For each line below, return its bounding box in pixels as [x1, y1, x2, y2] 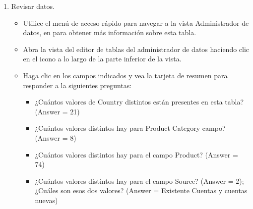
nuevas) [35, 195, 58, 205]
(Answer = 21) [35, 106, 80, 116]
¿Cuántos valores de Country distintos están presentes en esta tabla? [35, 97, 244, 107]
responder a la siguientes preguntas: [23, 80, 132, 90]
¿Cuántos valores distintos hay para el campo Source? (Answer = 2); [35, 175, 244, 186]
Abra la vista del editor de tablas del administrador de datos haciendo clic [23, 44, 250, 54]
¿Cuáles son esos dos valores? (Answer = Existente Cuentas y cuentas [35, 185, 248, 196]
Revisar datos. [11, 1, 55, 11]
